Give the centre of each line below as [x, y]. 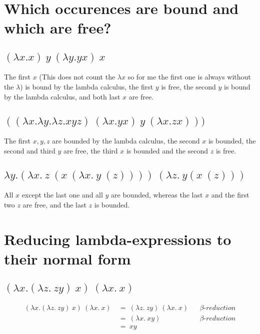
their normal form [67, 258]
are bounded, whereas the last [157, 195]
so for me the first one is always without [189, 77]
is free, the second [188, 86]
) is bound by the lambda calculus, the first [87, 86]
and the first [230, 195]
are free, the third [91, 150]
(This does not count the [77, 77]
